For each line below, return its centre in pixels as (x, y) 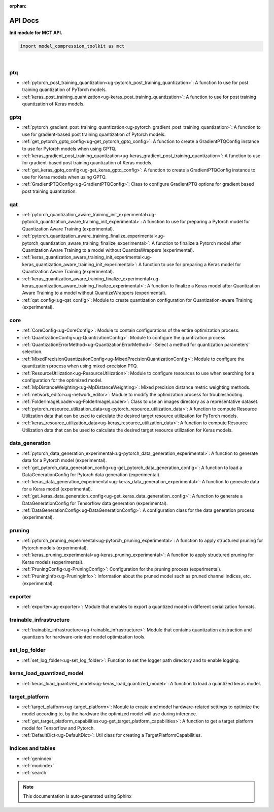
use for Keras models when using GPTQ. (64, 177)
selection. (32, 352)
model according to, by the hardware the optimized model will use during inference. (110, 714)
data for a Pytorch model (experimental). (64, 460)
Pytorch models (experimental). (55, 547)
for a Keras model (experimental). (57, 489)
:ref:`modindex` (38, 765)
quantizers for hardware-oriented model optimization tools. (84, 637)
